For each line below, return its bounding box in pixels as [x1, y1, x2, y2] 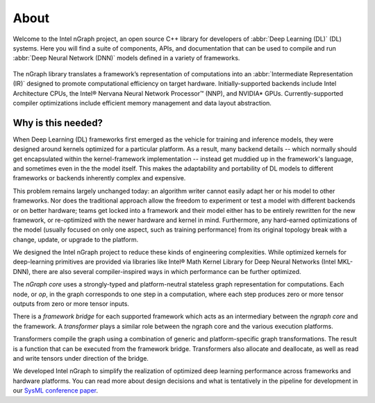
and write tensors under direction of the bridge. [12, 354, 149, 362]
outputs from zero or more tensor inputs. [12, 300, 130, 308]
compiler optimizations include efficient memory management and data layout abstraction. [12, 98, 272, 107]
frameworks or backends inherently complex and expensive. [12, 174, 186, 182]
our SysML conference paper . [12, 386, 99, 395]
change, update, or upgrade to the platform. [12, 235, 139, 243]
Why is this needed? [12, 117, 103, 128]
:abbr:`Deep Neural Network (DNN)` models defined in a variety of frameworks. [12, 54, 240, 62]
